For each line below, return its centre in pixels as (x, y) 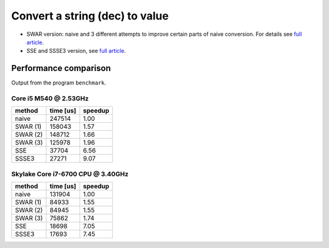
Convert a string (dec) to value (90, 16)
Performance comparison (61, 68)
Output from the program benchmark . (59, 83)
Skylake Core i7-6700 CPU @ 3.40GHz (70, 174)
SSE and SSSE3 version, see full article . (76, 51)
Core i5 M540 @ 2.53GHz (50, 98)
